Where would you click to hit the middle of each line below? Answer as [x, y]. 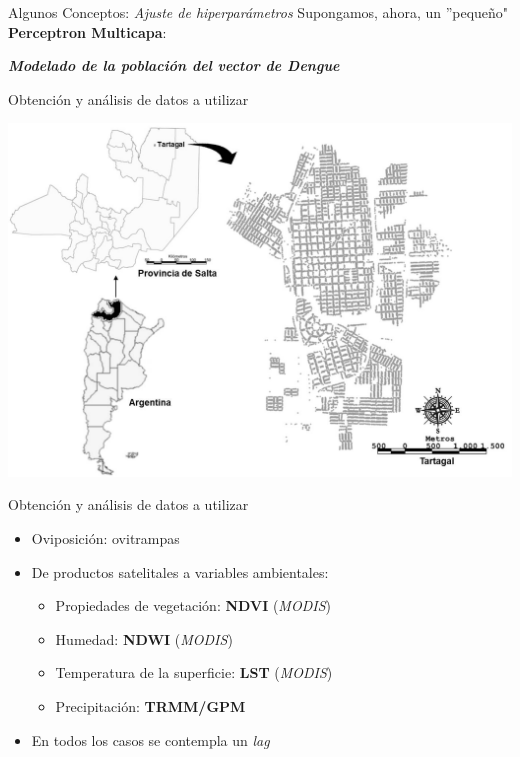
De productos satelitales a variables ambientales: [180, 571]
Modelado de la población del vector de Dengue [174, 65]
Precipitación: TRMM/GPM [150, 705]
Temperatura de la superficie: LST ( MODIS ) [194, 672]
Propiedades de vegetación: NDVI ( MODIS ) [193, 605]
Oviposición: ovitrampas [105, 537]
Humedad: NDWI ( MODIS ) [144, 638]
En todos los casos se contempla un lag [150, 739]
